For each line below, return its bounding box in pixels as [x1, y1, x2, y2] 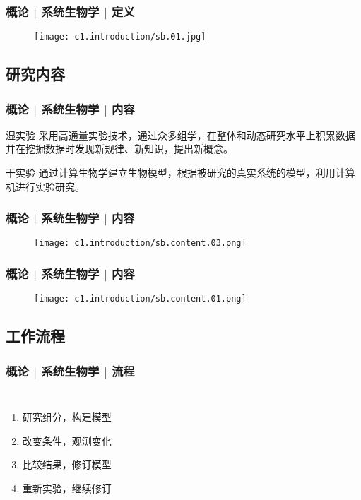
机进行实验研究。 [6, 179, 85, 194]
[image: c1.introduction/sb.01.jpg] [34, 32, 206, 42]
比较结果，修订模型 [22, 457, 112, 472]
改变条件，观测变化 [22, 433, 112, 448]
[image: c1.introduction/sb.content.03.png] [34, 238, 247, 249]
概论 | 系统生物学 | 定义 [6, 2, 135, 20]
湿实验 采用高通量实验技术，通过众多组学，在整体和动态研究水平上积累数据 [6, 127, 355, 142]
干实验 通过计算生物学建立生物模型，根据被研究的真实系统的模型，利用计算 [6, 165, 355, 180]
